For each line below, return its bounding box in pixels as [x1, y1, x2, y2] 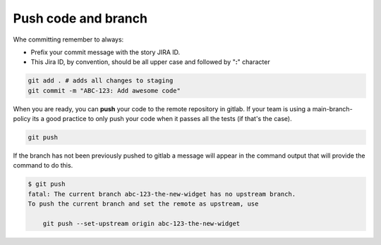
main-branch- [312, 104, 353, 113]
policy [13, 115, 31, 123]
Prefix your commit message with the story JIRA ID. [30, 48, 181, 56]
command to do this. [13, 161, 73, 170]
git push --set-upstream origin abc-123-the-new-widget [42, 219, 241, 227]
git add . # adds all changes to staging [28, 77, 174, 84]
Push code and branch [13, 11, 148, 26]
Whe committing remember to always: [13, 35, 124, 44]
